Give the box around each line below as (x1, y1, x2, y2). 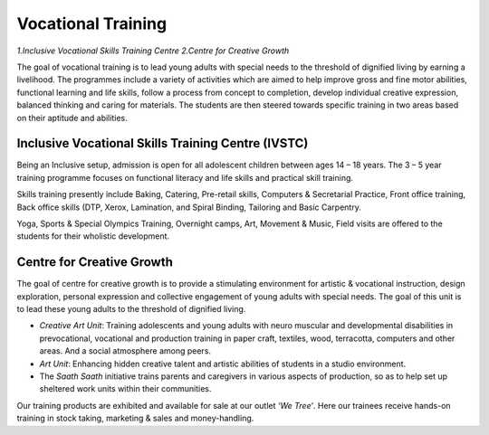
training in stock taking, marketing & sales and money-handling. (16, 412, 254, 424)
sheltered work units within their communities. (39, 383, 212, 394)
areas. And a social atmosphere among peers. (39, 345, 212, 356)
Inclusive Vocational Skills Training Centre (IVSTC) (16, 136, 309, 151)
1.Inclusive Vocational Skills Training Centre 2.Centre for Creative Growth (16, 45, 290, 56)
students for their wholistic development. (16, 231, 170, 241)
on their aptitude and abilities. (16, 112, 128, 123)
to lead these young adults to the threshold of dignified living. (16, 304, 246, 315)
